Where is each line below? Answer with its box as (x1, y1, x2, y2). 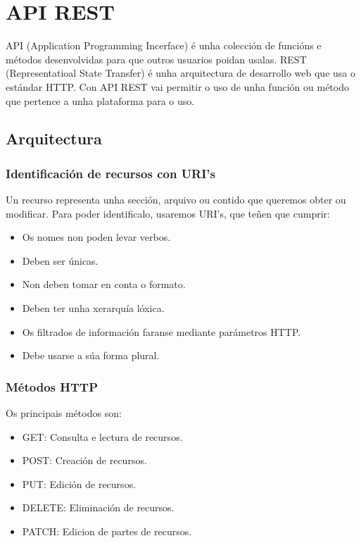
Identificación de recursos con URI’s (6, 164, 216, 182)
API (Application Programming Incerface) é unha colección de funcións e (6, 38, 322, 53)
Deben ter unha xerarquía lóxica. (22, 301, 165, 316)
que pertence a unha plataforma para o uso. (6, 93, 195, 108)
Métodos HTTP (6, 377, 99, 395)
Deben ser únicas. (22, 253, 99, 268)
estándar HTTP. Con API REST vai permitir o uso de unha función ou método (6, 79, 349, 94)
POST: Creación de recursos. (22, 453, 147, 468)
